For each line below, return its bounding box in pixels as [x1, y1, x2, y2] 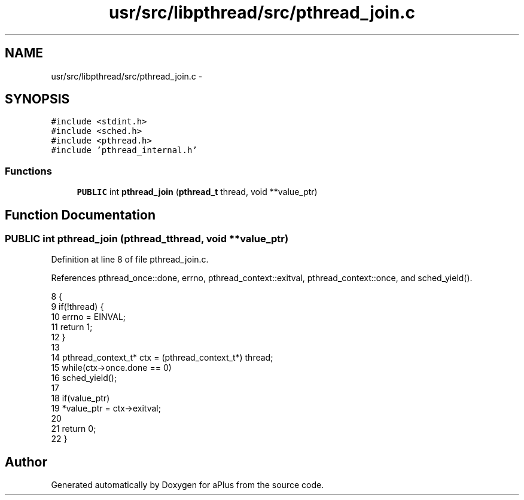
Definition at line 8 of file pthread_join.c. [51, 254, 209, 265]
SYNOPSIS [5, 92, 70, 107]
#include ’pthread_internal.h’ [51, 145, 197, 156]
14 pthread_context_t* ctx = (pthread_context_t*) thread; [51, 352, 273, 363]
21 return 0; [51, 423, 96, 434]
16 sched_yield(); [51, 373, 117, 383]
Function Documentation [5, 207, 156, 222]
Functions [5, 164, 52, 177]
